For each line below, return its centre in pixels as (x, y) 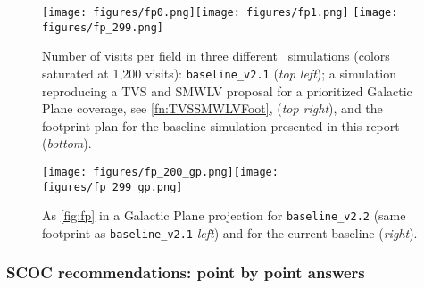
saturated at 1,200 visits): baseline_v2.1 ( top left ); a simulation (219, 73)
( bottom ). (67, 143)
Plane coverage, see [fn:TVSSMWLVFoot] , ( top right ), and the (212, 108)
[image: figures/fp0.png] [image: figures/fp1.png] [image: (220, 12)
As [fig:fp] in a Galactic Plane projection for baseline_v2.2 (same (224, 215)
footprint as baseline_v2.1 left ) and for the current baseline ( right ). (230, 232)
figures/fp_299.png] (103, 27)
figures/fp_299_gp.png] (112, 187)
